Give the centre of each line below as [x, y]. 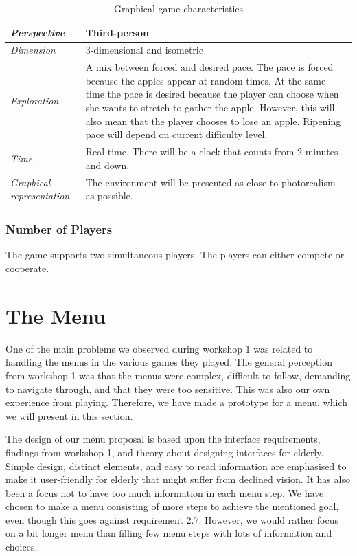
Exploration [35, 101]
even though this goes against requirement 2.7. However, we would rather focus [172, 519]
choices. [22, 547]
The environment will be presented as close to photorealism [210, 182]
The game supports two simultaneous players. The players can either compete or [175, 255]
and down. [107, 165]
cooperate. [27, 268]
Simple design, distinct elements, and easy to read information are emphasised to [176, 466]
